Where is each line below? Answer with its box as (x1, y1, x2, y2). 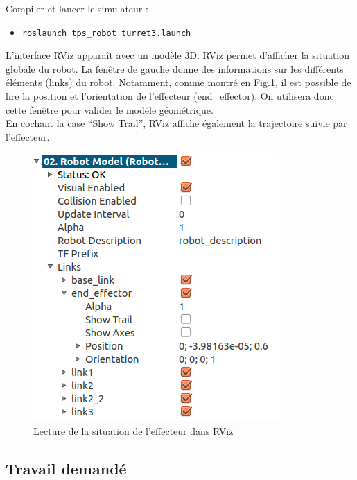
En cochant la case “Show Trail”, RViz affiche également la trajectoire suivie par (6, 116, 347, 130)
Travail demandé (6, 457, 127, 479)
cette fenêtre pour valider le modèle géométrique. (6, 102, 214, 117)
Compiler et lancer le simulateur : (6, 1, 148, 15)
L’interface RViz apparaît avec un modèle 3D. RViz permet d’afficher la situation (6, 48, 350, 62)
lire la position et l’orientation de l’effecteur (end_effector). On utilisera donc (6, 89, 334, 103)
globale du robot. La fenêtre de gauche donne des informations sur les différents (6, 61, 344, 76)
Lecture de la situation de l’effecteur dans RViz (33, 424, 234, 438)
